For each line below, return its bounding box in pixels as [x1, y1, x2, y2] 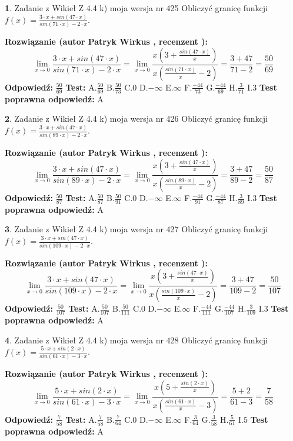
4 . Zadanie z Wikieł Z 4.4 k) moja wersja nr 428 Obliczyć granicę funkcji [5, 333, 268, 346]
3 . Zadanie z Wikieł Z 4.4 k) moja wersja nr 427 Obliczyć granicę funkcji [5, 223, 268, 235]
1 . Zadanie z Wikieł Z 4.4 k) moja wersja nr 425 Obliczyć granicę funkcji [5, 2, 268, 14]
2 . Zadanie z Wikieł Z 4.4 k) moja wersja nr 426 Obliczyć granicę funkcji [5, 112, 268, 125]
